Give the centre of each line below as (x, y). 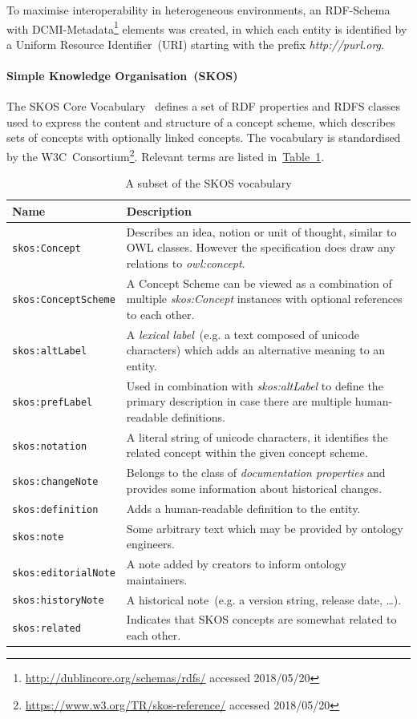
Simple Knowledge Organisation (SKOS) (122, 76)
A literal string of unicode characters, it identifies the (257, 436)
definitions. (198, 416)
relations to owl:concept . (186, 263)
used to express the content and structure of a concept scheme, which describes (201, 121)
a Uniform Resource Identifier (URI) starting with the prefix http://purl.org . (195, 44)
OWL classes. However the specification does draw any (261, 247)
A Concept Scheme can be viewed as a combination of (259, 283)
